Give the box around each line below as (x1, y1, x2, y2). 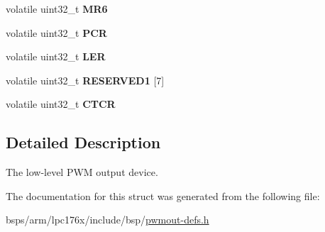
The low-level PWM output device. (6, 165, 158, 179)
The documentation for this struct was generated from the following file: (6, 188, 320, 203)
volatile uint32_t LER (6, 49, 106, 64)
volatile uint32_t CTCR (6, 96, 116, 111)
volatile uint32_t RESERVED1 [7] (6, 72, 165, 87)
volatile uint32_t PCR (6, 25, 107, 40)
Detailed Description (6, 131, 161, 153)
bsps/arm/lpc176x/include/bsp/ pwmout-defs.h (6, 212, 209, 227)
